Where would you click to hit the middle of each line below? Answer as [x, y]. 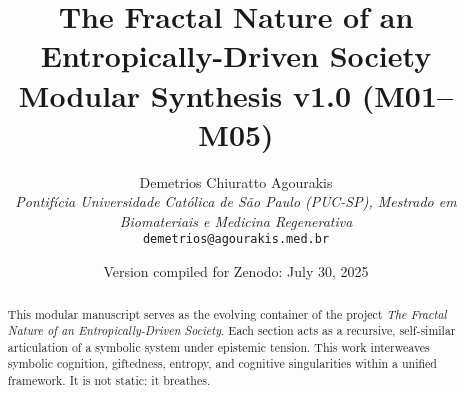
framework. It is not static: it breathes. [109, 380]
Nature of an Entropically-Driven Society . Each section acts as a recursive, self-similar [231, 330]
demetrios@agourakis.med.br [236, 239]
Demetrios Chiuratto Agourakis [236, 181]
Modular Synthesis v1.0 [185, 94]
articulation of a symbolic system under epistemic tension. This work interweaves [218, 346]
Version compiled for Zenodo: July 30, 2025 [236, 271]
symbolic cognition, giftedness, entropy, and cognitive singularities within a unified [222, 363]
